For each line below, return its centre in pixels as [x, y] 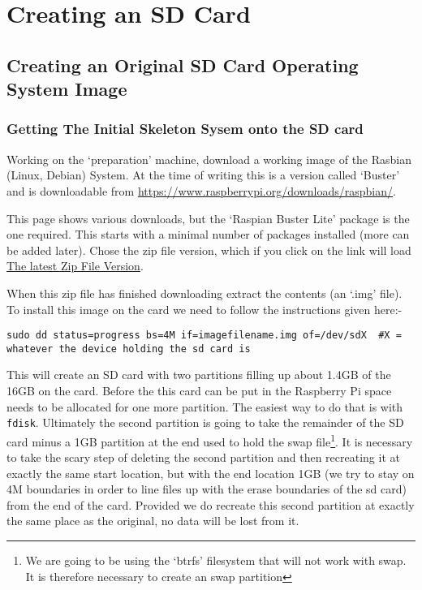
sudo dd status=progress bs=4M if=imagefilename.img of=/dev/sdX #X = [204, 336]
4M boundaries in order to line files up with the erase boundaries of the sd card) [207, 489]
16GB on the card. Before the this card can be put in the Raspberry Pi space [199, 391]
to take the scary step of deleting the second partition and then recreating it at [203, 457]
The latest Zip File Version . [75, 266]
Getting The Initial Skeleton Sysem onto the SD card [185, 129]
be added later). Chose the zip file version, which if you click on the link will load [209, 250]
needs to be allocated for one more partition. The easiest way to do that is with [205, 406]
